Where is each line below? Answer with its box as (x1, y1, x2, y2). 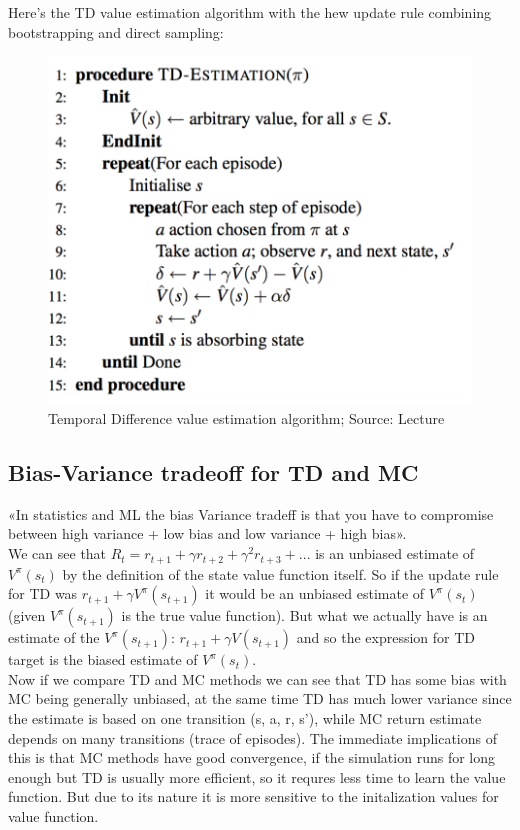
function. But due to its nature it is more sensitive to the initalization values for (8, 786, 499, 807)
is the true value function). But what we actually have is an (121, 605, 488, 626)
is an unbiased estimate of (315, 543, 475, 564)
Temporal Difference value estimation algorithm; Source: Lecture (48, 408, 445, 429)
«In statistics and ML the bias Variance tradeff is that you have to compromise (8, 503, 494, 524)
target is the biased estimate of (8, 649, 198, 670)
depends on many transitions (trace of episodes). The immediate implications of (8, 727, 497, 748)
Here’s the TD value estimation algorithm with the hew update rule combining (8, 2, 492, 22)
